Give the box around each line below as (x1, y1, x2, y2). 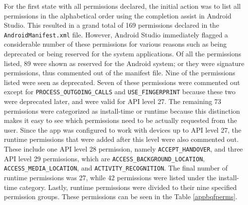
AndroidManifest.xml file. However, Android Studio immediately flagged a (4, 29, 228, 39)
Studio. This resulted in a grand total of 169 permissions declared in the (4, 20, 219, 30)
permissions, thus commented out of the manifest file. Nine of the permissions (4, 68, 235, 78)
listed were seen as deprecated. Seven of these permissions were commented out (4, 77, 240, 87)
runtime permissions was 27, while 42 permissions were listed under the (4, 172, 216, 182)
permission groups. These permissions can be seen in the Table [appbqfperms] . (4, 191, 237, 202)
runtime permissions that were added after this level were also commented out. (4, 134, 239, 144)
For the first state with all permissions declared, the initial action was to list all (4, 1, 241, 11)
